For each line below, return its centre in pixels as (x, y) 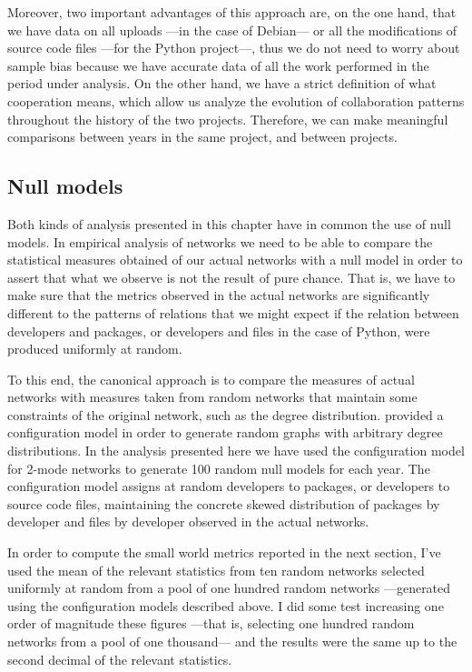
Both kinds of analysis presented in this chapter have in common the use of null (229, 223)
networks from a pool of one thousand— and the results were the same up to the (232, 642)
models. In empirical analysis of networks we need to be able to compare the (220, 241)
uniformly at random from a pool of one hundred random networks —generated (229, 588)
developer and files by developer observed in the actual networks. (188, 522)
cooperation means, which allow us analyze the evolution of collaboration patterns (236, 100)
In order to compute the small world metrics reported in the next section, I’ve (224, 552)
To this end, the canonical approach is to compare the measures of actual (211, 379)
